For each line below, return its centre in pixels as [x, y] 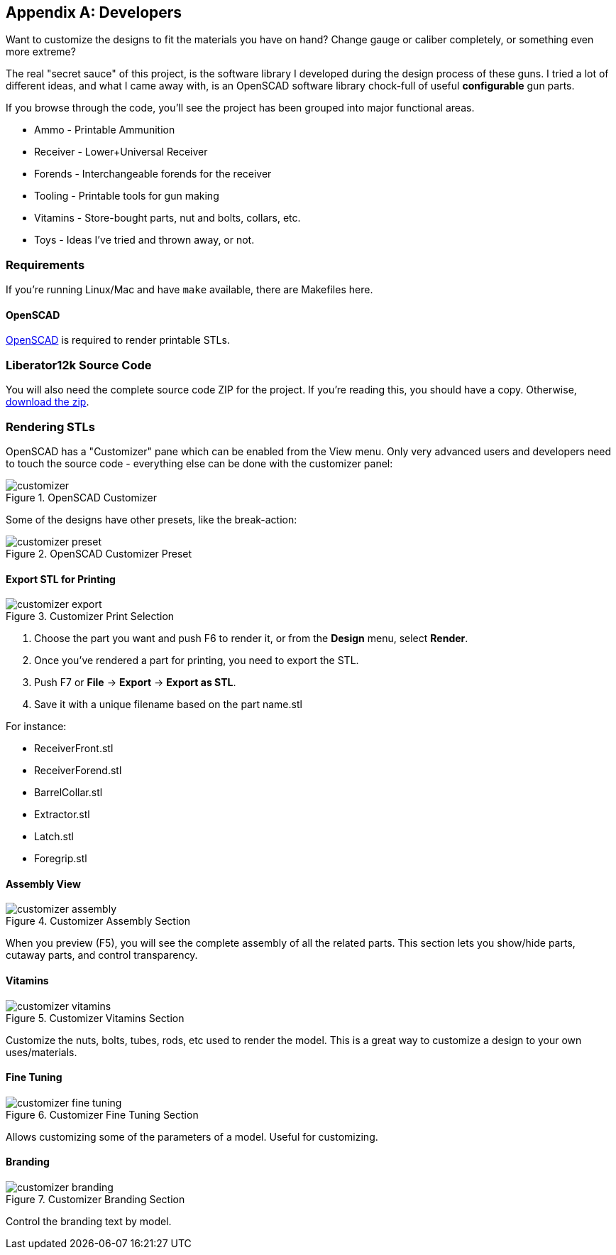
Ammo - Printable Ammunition [105, 130]
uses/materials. [42, 1052]
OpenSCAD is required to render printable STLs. [118, 340]
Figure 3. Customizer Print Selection [90, 616]
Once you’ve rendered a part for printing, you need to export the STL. [197, 661]
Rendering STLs [51, 427]
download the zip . [48, 402]
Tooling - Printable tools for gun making [127, 196]
